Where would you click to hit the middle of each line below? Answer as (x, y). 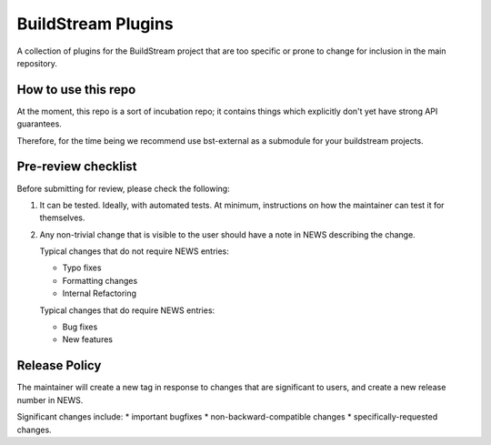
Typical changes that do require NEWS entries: (127, 310)
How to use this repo (76, 90)
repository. (37, 63)
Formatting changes (100, 280)
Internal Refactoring (99, 293)
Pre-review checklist (77, 167)
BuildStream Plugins (95, 24)
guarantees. (40, 124)
